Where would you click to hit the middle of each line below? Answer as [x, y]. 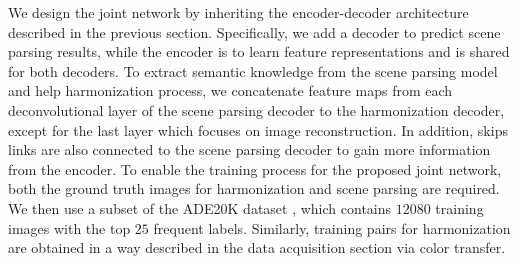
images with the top [69, 227]
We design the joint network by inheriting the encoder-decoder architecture [238, 12]
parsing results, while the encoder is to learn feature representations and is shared [259, 51]
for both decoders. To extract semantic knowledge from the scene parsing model [253, 70]
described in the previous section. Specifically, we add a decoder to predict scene [254, 31]
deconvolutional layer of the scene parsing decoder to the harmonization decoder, [256, 109]
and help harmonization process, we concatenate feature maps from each [230, 90]
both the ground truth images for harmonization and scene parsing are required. [254, 188]
